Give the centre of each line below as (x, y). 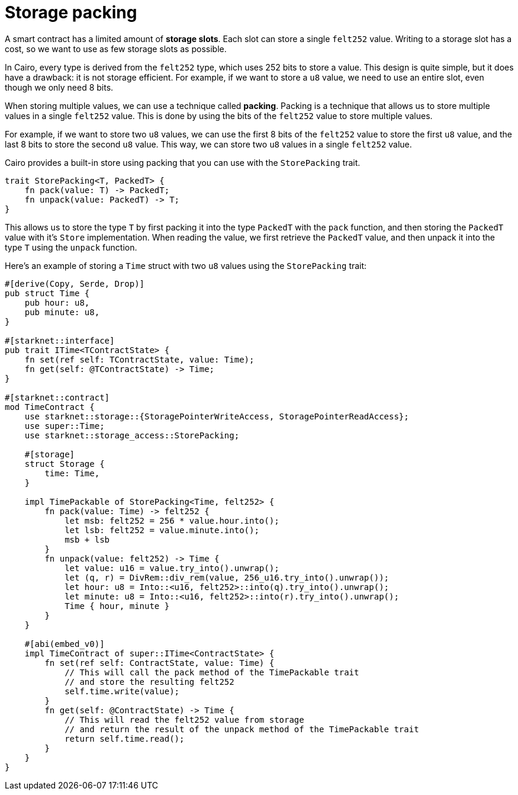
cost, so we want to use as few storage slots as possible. (116, 49)
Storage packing (71, 12)
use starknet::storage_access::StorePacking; (132, 435)
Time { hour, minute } (117, 606)
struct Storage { (65, 464)
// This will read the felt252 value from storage (184, 719)
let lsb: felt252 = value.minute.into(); (162, 530)
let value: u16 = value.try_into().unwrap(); (172, 568)
